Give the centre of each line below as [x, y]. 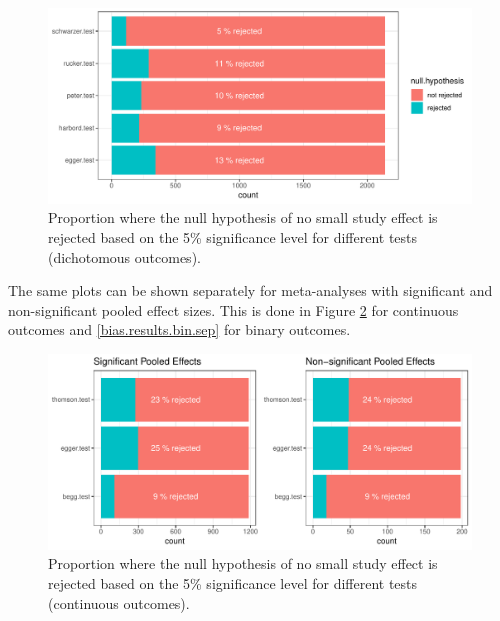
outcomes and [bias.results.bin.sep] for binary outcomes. [179, 329]
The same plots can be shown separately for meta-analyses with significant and [250, 290]
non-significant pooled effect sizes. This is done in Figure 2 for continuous [233, 309]
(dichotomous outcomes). [124, 256]
